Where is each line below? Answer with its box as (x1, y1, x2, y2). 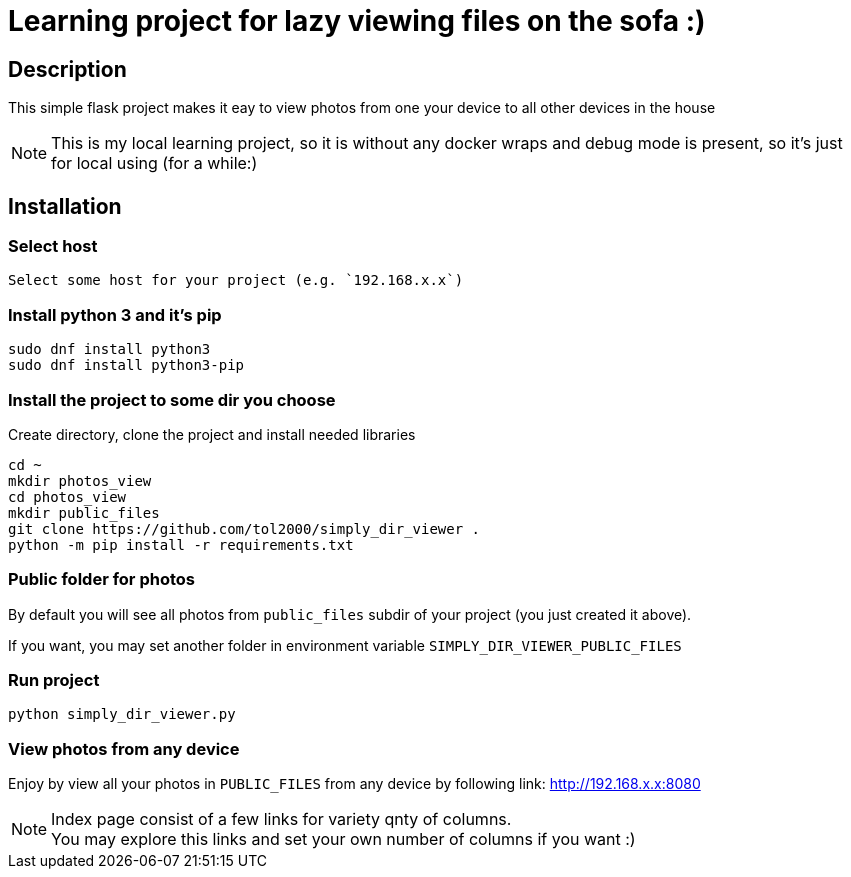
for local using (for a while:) (51, 153, 258, 174)
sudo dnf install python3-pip (8, 357, 245, 374)
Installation (8, 193, 122, 219)
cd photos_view (8, 488, 127, 505)
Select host (8, 236, 98, 257)
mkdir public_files (8, 504, 160, 521)
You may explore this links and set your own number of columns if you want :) (51, 829, 636, 850)
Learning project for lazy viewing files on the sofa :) (8, 4, 706, 38)
